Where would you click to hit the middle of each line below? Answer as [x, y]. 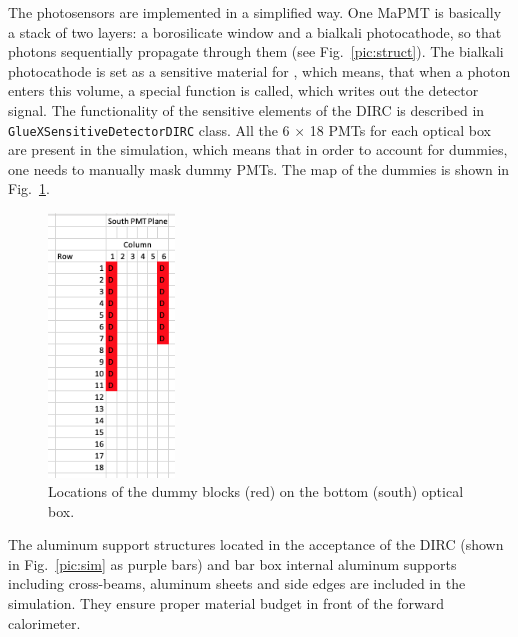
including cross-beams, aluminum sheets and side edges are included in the [237, 583]
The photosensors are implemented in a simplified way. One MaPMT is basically [255, 12]
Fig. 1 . [29, 188]
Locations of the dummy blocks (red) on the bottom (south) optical [256, 491]
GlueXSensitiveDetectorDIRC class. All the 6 [149, 129]
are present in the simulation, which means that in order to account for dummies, [258, 149]
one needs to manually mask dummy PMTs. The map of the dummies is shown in [259, 168]
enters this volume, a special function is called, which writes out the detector [243, 90]
